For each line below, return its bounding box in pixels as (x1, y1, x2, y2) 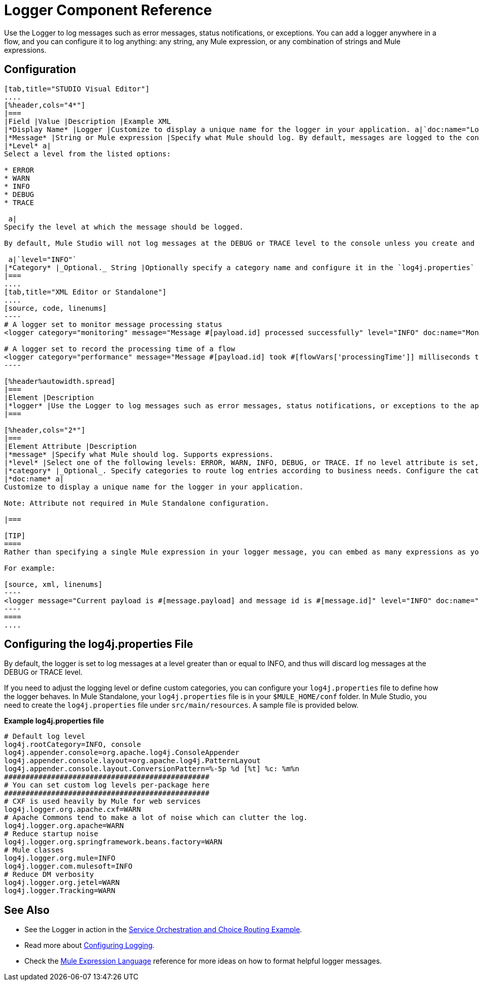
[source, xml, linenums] (4, 580, 102, 588)
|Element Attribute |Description (4, 442, 137, 450)
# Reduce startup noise (4, 830, 98, 838)
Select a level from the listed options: (4, 149, 171, 158)
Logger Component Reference (4, 2, 212, 19)
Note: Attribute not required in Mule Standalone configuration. (4, 499, 269, 507)
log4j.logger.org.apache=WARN (4, 822, 124, 830)
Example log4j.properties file (4, 716, 104, 726)
